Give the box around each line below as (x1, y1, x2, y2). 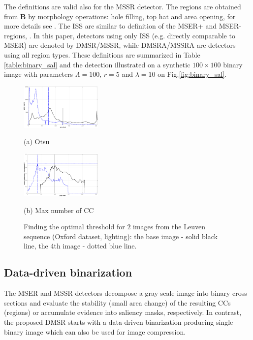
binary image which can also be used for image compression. (4, 326, 186, 337)
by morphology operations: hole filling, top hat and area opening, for (28, 11, 236, 21)
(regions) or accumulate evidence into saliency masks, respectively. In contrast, (4, 307, 242, 317)
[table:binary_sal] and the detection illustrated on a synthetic (4, 59, 190, 69)
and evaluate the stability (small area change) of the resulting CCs (30, 297, 231, 308)
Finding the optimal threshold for (24, 221, 125, 232)
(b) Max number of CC (24, 205, 94, 215)
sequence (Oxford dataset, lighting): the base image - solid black (24, 231, 218, 241)
